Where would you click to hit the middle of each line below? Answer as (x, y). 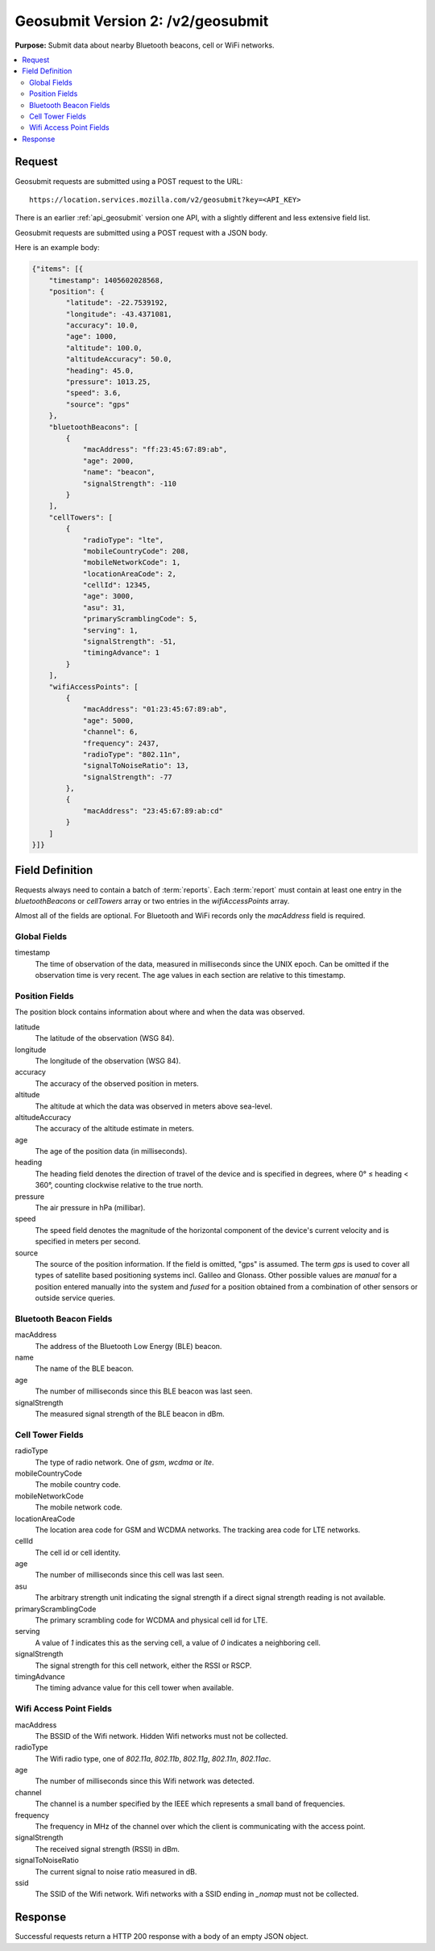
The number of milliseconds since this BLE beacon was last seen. (144, 1391)
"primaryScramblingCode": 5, (140, 619)
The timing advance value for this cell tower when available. (135, 1688)
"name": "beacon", (119, 472)
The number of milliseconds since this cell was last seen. (130, 1575)
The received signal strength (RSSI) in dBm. (108, 1849)
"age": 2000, (108, 461)
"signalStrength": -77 (127, 777)
